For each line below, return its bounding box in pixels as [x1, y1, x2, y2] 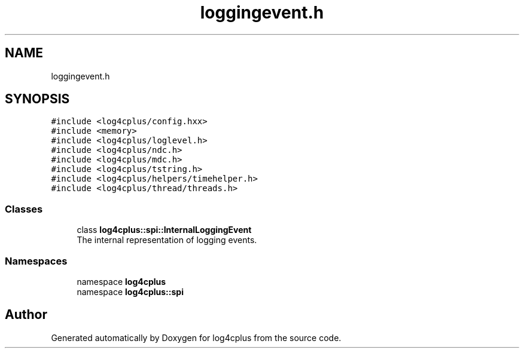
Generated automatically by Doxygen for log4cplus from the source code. [51, 332, 342, 343]
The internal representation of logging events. [77, 235, 257, 245]
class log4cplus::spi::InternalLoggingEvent [77, 225, 252, 235]
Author [5, 307, 47, 323]
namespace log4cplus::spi [77, 286, 184, 297]
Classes [5, 202, 43, 215]
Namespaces [5, 254, 68, 267]
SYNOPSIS [5, 91, 70, 107]
